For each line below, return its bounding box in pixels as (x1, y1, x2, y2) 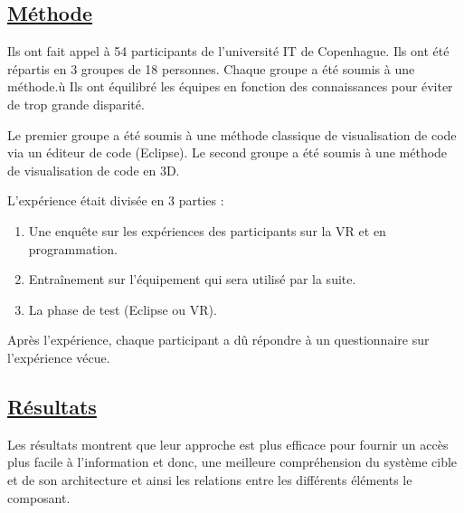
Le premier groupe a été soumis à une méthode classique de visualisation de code (7, 125, 457, 144)
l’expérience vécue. (7, 347, 110, 366)
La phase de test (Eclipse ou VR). (28, 299, 217, 318)
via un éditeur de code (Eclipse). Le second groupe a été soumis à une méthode (7, 143, 448, 162)
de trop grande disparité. (7, 94, 145, 113)
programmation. (28, 239, 118, 258)
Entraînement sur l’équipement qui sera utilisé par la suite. (28, 270, 356, 289)
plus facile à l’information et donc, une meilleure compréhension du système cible (7, 452, 458, 471)
